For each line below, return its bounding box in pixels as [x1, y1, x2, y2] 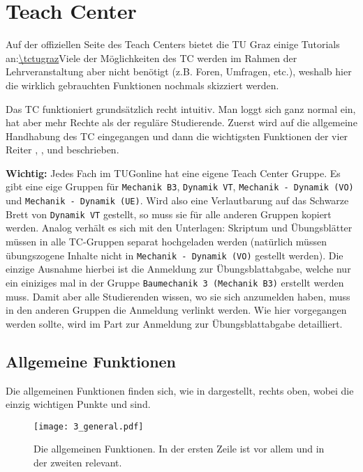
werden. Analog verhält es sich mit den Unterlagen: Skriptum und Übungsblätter [6, 220, 353, 235]
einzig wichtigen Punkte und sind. [6, 397, 151, 411]
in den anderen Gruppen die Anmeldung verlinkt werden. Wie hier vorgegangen [6, 303, 347, 317]
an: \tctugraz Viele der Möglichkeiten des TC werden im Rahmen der [6, 50, 297, 65]
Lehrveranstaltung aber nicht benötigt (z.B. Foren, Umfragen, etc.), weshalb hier [6, 64, 352, 79]
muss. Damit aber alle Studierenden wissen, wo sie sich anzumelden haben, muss [6, 289, 350, 303]
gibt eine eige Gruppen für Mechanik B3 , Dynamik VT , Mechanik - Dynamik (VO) [6, 179, 354, 194]
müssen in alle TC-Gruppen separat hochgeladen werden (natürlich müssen [6, 234, 327, 249]
